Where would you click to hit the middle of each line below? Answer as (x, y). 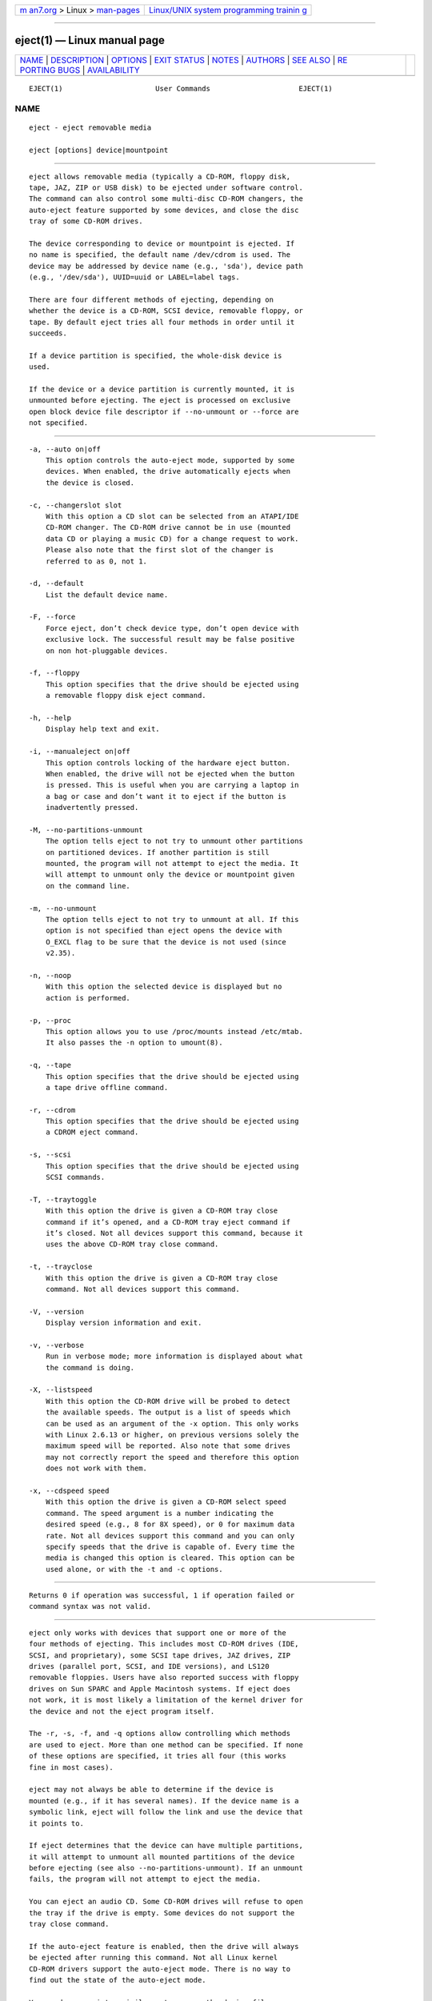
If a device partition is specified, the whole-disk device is (156, 355)
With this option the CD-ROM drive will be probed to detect (168, 1401)
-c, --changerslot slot (76, 505)
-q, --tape (50, 1065)
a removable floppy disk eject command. (126, 696)
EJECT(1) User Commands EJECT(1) (181, 88)
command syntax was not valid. (90, 1606)
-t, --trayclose (61, 1267)
